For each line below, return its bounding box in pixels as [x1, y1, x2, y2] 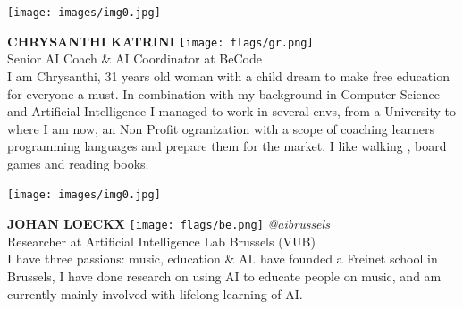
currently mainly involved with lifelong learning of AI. [7, 284, 303, 303]
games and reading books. [7, 154, 149, 172]
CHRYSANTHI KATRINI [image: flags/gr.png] [7, 31, 314, 50]
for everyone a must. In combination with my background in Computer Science [7, 84, 441, 103]
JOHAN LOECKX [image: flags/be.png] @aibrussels [7, 214, 330, 233]
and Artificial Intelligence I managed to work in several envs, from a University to [7, 102, 457, 121]
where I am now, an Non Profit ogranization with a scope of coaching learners [7, 119, 435, 138]
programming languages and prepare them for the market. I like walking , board [7, 137, 447, 155]
